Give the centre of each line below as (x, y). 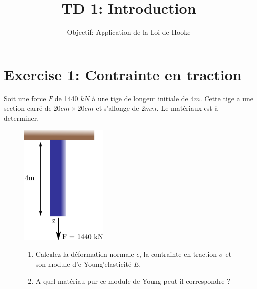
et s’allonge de (117, 108)
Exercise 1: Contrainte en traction (123, 74)
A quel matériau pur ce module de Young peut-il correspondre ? (133, 280)
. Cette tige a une (227, 98)
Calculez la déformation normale (85, 254)
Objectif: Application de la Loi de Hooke (129, 32)
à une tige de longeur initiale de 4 (143, 98)
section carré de (28, 108)
